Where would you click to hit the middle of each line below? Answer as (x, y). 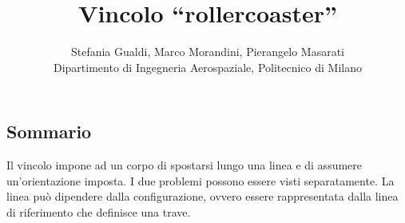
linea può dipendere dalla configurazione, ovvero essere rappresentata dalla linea (202, 196)
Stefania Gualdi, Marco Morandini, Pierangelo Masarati (208, 52)
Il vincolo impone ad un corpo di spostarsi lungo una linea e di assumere (185, 165)
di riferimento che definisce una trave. (99, 211)
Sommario (49, 131)
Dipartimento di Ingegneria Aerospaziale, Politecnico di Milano (208, 67)
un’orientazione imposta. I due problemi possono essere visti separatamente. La (201, 180)
